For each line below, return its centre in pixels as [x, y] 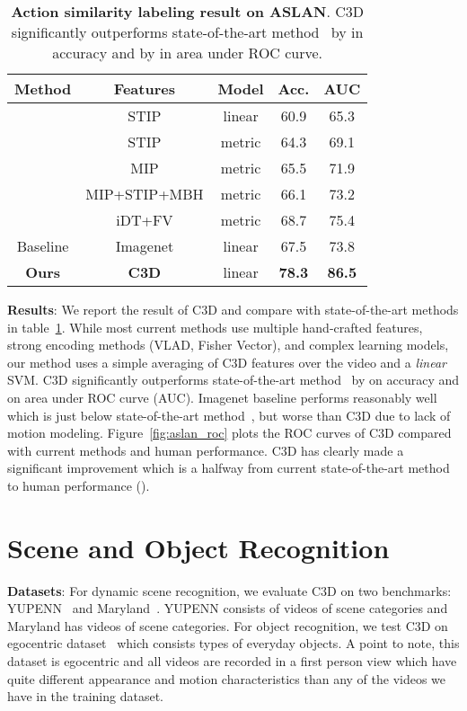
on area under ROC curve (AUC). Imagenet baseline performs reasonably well [222, 397]
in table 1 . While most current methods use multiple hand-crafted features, [215, 327]
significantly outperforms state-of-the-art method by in [187, 32]
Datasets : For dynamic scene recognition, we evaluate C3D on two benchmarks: [229, 590]
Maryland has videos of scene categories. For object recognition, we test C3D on [228, 625]
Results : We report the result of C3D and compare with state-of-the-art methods [233, 309]
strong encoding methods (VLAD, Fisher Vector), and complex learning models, [228, 345]
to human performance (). [79, 485]
